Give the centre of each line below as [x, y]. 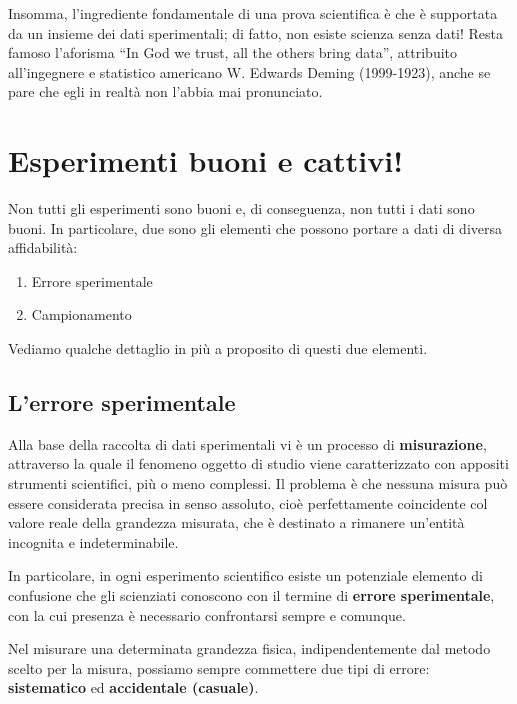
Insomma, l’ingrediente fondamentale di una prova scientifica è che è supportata [253, 13]
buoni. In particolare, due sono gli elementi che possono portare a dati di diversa [255, 227]
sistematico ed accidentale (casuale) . [133, 687]
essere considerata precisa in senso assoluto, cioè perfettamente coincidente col [248, 502]
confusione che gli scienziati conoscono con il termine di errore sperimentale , [251, 595]
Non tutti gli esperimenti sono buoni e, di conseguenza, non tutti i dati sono [241, 208]
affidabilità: [43, 247]
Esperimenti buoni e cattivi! [205, 160]
